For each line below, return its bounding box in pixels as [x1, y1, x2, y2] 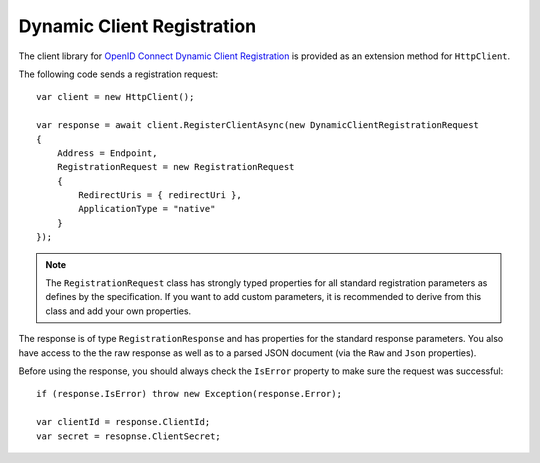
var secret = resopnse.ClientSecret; [36, 430, 222, 442]
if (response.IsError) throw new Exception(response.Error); [36, 388, 342, 400]
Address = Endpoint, [56, 147, 158, 159]
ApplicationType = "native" [78, 203, 216, 215]
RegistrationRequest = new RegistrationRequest [56, 161, 295, 173]
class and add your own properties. [45, 305, 192, 317]
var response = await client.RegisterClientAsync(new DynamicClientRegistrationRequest [36, 120, 480, 131]
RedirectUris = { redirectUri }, [78, 190, 242, 201]
